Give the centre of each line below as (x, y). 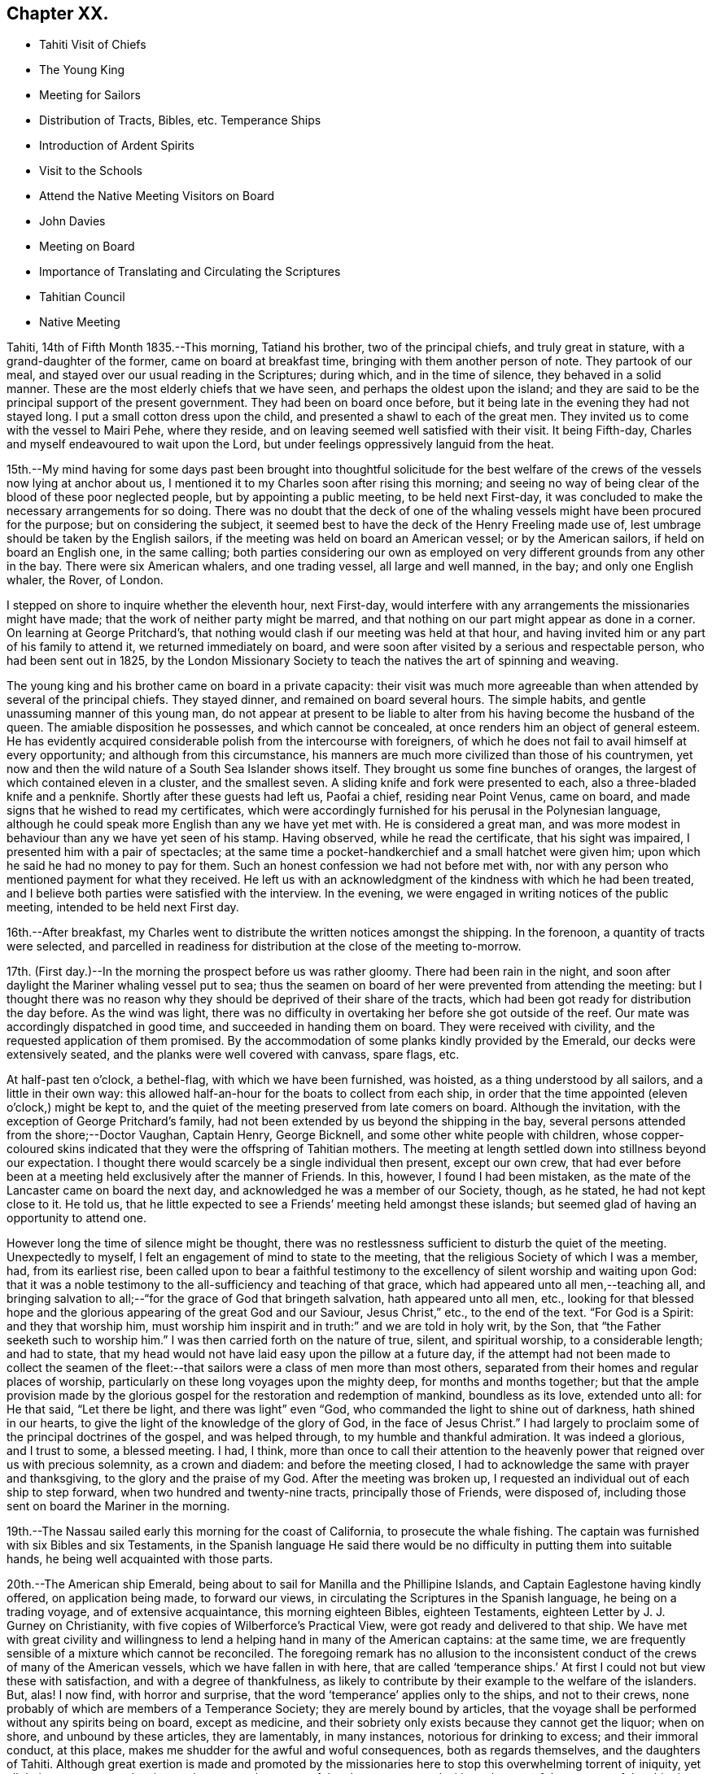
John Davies (72, 221)
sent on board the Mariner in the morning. (118, 1506)
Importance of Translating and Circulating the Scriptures (190, 272)
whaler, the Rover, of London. (85, 580)
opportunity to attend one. (77, 1218)
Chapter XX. (58, 13)
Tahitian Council (82, 297)
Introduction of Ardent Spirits (117, 146)
